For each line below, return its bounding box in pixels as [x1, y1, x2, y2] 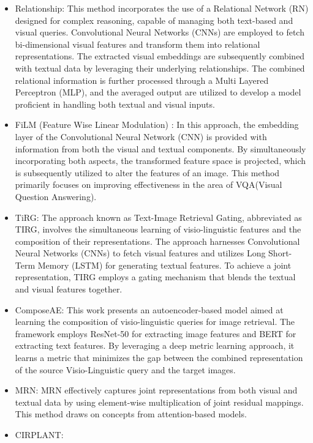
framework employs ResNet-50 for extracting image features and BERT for [15, 327, 296, 340]
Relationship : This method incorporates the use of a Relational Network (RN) [15, 2, 309, 14]
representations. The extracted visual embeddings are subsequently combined [15, 50, 305, 62]
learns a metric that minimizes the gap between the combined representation [15, 351, 303, 364]
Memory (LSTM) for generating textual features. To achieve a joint [37, 258, 292, 271]
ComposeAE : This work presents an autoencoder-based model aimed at [15, 303, 284, 316]
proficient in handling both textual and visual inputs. [15, 97, 215, 110]
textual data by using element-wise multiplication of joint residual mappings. [15, 395, 304, 408]
